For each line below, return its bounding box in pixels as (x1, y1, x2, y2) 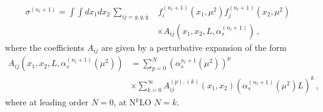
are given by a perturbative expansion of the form (101, 41, 287, 53)
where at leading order (5, 95, 89, 108)
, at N (114, 95, 136, 108)
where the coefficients (5, 41, 84, 53)
